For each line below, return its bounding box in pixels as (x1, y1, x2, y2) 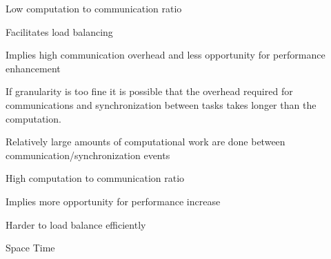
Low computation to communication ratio (6, 1, 182, 15)
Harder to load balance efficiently (6, 217, 146, 231)
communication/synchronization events (6, 147, 170, 162)
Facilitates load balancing (6, 24, 113, 39)
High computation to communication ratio (6, 171, 185, 185)
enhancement (6, 61, 61, 75)
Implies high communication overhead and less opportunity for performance (6, 48, 325, 62)
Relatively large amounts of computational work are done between (6, 134, 285, 149)
